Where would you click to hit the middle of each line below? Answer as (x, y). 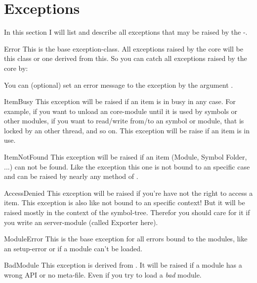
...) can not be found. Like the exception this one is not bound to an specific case (127, 166)
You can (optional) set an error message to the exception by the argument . (119, 85)
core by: (16, 68)
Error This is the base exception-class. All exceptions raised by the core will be (124, 48)
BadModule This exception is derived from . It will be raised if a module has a (123, 265)
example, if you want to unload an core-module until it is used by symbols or (121, 111)
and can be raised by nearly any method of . (71, 176)
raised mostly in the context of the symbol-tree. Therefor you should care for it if (127, 212)
